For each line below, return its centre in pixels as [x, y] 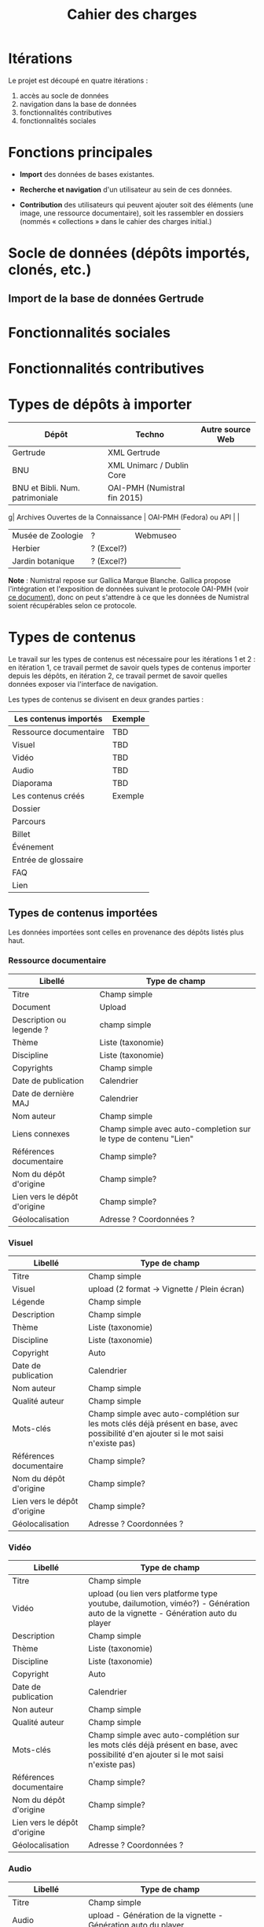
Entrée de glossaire [48, 860]
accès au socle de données [64, 95]
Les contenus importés [59, 718]
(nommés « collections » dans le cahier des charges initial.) [115, 221]
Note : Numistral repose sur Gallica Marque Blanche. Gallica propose [119, 580]
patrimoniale [35, 497]
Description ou [39, 1019]
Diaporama [32, 783]
